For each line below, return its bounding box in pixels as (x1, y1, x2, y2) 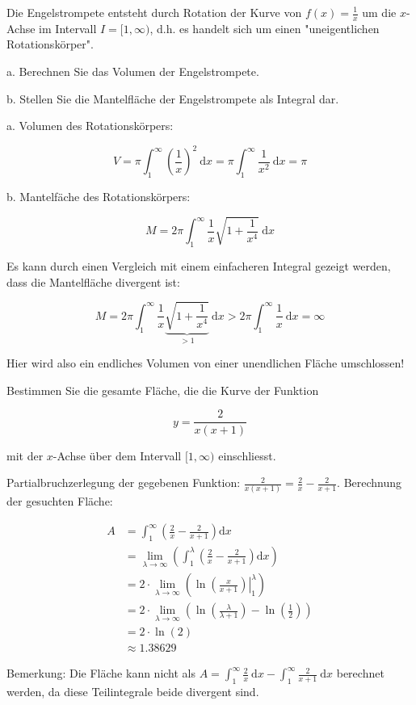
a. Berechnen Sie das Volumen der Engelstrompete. (6, 63, 259, 80)
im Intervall (39, 19, 97, 36)
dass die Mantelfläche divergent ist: (6, 273, 180, 290)
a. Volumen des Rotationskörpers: (6, 117, 174, 134)
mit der (6, 447, 44, 464)
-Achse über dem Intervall (53, 447, 182, 464)
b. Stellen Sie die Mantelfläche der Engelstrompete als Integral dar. (6, 90, 339, 107)
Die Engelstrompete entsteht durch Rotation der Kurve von (6, 4, 302, 20)
